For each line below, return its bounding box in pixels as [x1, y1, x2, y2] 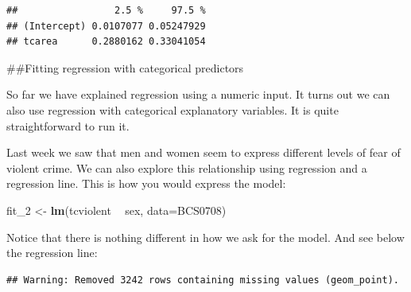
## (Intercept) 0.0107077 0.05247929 [6, 20, 206, 32]
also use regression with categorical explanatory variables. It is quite [6, 101, 339, 118]
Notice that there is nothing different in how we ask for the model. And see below [6, 228, 405, 245]
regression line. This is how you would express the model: [6, 175, 286, 192]
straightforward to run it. [6, 117, 130, 134]
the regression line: [6, 244, 98, 261]
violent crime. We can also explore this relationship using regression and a [6, 159, 367, 176]
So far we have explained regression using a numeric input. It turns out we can [6, 86, 390, 103]
